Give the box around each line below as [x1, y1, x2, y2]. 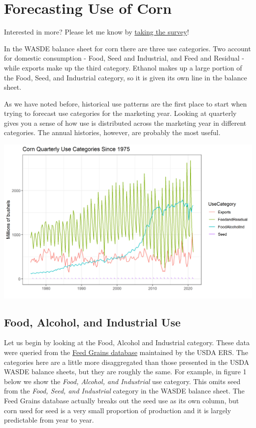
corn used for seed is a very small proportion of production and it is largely [4, 405, 231, 415]
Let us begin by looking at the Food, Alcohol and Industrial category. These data [4, 337, 250, 348]
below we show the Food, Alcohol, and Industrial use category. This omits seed [4, 376, 241, 386]
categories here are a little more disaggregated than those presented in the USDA [4, 357, 250, 367]
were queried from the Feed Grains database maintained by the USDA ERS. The [4, 347, 248, 357]
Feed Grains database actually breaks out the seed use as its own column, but [4, 395, 239, 405]
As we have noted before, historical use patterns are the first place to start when [4, 98, 247, 108]
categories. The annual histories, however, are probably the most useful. [4, 127, 221, 138]
